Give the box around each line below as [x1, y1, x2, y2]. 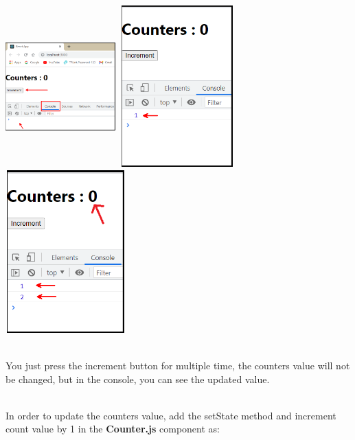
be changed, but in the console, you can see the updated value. [5, 371, 270, 386]
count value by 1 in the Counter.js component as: [5, 421, 220, 436]
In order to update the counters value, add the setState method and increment [5, 408, 336, 422]
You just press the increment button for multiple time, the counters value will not [5, 358, 350, 373]
